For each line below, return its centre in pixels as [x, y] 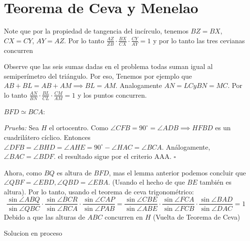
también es [215, 182]
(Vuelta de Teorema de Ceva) [196, 216]
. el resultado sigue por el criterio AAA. [112, 156]
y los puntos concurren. [112, 95]
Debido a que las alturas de [45, 216]
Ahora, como [23, 172]
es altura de [74, 172]
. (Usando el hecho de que [147, 182]
